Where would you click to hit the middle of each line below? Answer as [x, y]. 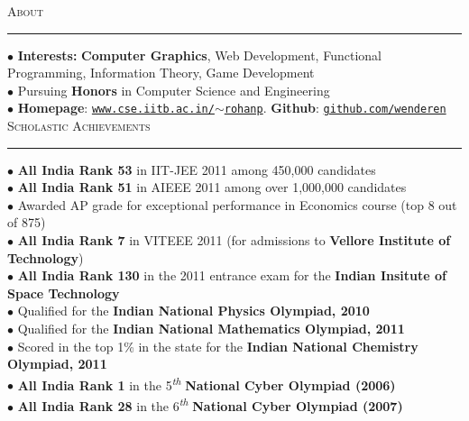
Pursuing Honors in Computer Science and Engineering [174, 90]
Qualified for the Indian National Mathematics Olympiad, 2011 [211, 328]
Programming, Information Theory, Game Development [161, 73]
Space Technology [64, 293]
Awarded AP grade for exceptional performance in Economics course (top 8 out [237, 204]
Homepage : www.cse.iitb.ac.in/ [116, 108]
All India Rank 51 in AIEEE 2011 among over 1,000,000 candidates [212, 187]
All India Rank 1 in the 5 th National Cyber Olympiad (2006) [207, 383]
